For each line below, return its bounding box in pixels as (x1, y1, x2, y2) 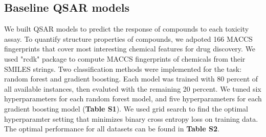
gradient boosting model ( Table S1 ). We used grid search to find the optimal (4, 103, 248, 114)
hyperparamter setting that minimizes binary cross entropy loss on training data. (4, 113, 258, 124)
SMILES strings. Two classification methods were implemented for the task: (4, 63, 242, 74)
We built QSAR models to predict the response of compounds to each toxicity (4, 23, 249, 34)
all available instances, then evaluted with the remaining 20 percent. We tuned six (4, 83, 261, 94)
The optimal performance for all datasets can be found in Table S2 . (4, 123, 219, 134)
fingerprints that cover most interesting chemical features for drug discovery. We (4, 43, 256, 54)
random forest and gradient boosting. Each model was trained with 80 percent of (4, 73, 258, 84)
